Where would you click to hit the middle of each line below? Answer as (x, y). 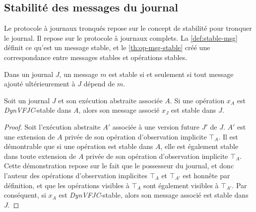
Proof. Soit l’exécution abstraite (52, 126)
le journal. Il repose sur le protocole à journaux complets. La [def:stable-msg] (121, 37)
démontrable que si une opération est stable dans (79, 146)
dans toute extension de (40, 156)
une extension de (30, 136)
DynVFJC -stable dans (38, 110)
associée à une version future (156, 126)
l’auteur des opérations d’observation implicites (76, 175)
